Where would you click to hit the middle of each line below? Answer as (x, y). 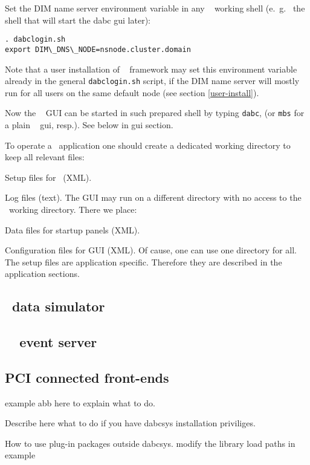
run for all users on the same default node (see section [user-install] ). (132, 92)
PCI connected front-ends (87, 377)
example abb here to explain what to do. (80, 402)
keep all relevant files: (45, 157)
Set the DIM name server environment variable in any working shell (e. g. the (155, 8)
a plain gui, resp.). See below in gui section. (89, 125)
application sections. (42, 274)
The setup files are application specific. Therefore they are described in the (144, 262)
